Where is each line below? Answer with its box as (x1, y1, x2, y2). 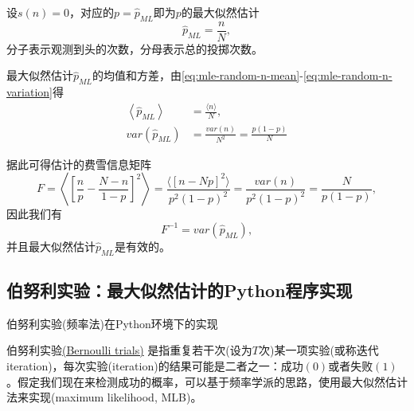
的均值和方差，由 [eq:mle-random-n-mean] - (92, 67, 303, 84)
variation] (6, 84, 53, 100)
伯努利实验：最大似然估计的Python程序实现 (6, 277, 353, 302)
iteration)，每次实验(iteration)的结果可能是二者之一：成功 (6, 357, 303, 374)
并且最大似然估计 (6, 237, 96, 254)
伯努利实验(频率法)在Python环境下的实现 (6, 315, 218, 331)
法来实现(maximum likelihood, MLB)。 (6, 389, 202, 405)
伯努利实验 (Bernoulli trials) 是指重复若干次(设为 (6, 342, 252, 358)
